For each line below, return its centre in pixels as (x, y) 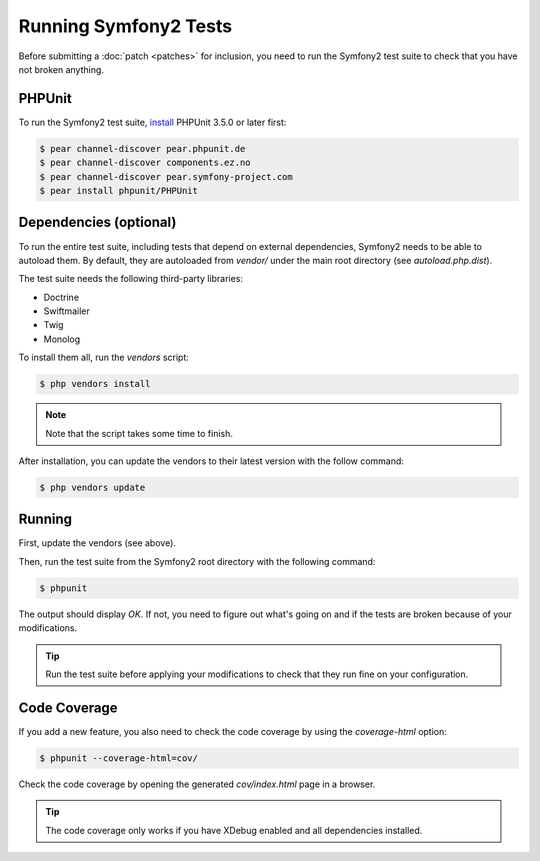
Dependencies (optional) (97, 222)
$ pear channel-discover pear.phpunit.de (142, 148)
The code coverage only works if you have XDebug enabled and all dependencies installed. (234, 830)
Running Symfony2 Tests (125, 26)
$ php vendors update (92, 487)
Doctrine (61, 297)
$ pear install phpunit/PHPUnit (119, 190)
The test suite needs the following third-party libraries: (131, 279)
